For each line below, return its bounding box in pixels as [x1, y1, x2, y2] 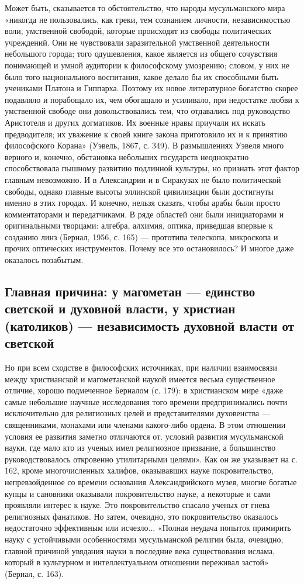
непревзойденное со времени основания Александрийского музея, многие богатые [5, 475, 297, 488]
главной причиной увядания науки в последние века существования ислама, [5, 544, 275, 557]
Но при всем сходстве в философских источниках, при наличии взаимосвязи [5, 361, 278, 374]
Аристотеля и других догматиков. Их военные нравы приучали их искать [5, 116, 265, 128]
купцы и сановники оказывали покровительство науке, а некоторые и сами [5, 487, 271, 499]
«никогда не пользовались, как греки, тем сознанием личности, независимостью [5, 13, 291, 25]
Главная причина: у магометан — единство [5, 282, 255, 300]
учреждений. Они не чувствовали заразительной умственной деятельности [5, 36, 270, 48]
